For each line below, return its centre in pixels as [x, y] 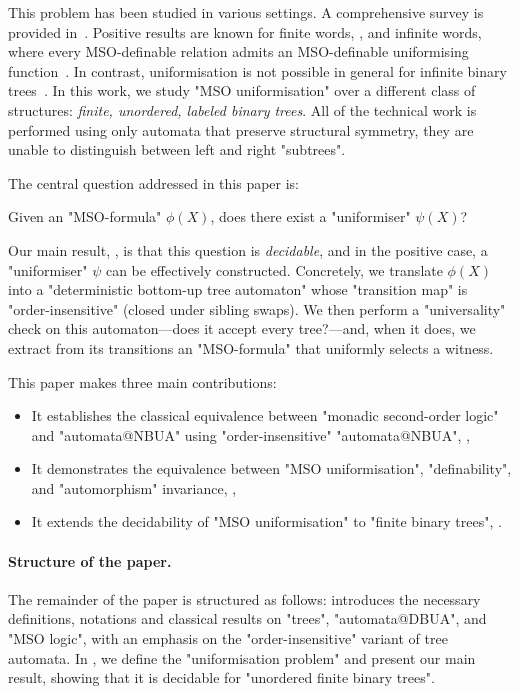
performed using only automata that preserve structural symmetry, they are [241, 129]
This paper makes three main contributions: [142, 381]
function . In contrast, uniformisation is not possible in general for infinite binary [257, 70]
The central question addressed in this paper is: [154, 182]
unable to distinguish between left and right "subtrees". [177, 149]
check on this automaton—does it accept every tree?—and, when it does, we [242, 328]
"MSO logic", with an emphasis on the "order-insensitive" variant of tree [228, 638]
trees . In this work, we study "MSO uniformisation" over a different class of [242, 90]
